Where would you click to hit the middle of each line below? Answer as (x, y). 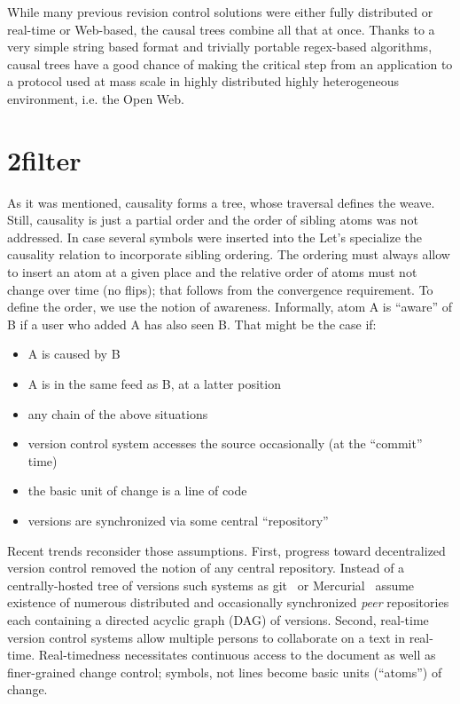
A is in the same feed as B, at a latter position (154, 384)
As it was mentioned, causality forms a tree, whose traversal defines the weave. (221, 202)
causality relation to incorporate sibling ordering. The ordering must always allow (229, 254)
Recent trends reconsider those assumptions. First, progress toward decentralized (226, 550)
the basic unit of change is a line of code (137, 490)
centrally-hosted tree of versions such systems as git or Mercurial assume (211, 585)
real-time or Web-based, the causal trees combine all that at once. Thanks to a (221, 29)
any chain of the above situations (118, 413)
